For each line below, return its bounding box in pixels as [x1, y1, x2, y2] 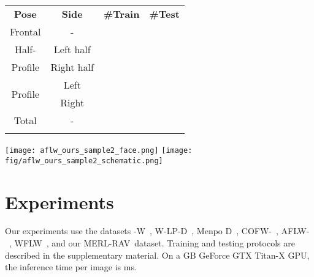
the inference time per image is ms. [5, 260, 137, 273]
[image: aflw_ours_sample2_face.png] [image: [5, 146, 193, 155]
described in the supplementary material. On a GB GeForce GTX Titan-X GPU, [5, 248, 310, 261]
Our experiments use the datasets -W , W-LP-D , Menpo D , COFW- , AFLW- [5, 224, 310, 237]
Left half [53, 42, 91, 56]
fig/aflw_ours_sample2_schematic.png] [5, 156, 163, 165]
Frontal [10, 24, 41, 39]
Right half [50, 60, 94, 74]
